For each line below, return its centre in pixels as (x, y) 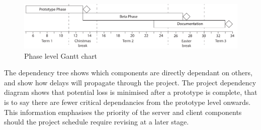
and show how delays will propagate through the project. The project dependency (130, 82)
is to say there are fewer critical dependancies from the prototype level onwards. (127, 102)
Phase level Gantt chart (61, 55)
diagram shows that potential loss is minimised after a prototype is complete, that (131, 92)
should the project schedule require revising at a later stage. (97, 122)
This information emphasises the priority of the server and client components (123, 112)
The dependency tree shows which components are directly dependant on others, (128, 73)
